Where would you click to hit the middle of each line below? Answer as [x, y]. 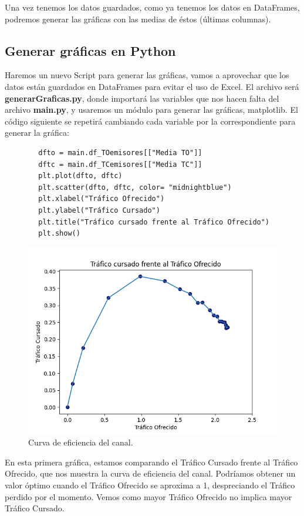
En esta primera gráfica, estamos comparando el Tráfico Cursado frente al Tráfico [151, 462]
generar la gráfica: [37, 133]
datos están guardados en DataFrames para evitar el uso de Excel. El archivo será [152, 86]
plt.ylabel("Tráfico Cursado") [99, 210]
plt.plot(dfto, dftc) [80, 176]
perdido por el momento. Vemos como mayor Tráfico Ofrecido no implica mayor [148, 496]
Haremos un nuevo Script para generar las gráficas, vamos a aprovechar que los [147, 75]
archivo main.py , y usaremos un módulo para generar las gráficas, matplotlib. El [151, 110]
